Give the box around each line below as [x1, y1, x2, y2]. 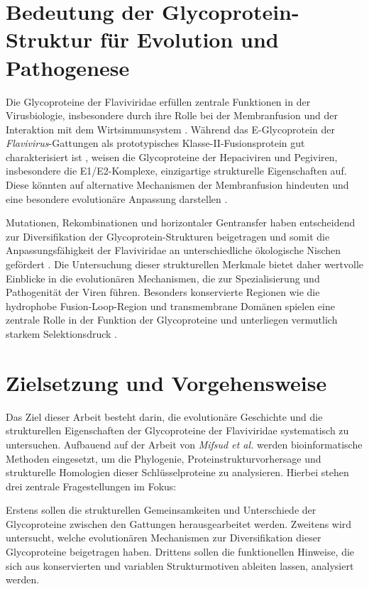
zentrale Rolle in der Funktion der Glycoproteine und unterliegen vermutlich [6, 312, 338, 327]
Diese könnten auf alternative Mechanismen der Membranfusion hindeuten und [6, 177, 349, 192]
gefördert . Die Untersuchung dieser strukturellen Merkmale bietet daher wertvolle [6, 257, 364, 272]
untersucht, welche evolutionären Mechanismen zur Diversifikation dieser [6, 530, 321, 545]
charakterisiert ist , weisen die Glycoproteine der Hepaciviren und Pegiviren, [6, 149, 338, 164]
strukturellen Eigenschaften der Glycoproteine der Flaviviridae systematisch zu [6, 423, 349, 438]
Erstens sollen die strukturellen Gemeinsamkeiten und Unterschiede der [6, 502, 316, 517]
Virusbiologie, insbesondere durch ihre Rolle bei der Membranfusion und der [6, 108, 338, 123]
